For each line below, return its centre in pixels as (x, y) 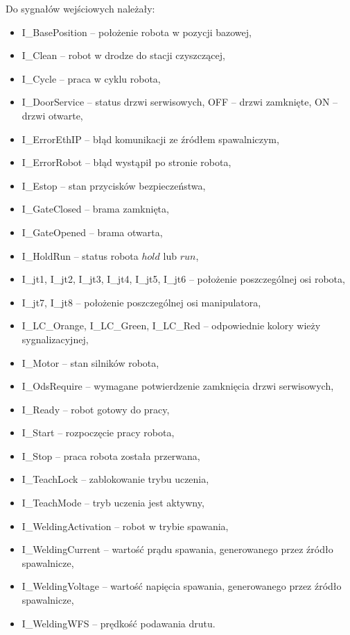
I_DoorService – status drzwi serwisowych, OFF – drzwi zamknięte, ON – (180, 102)
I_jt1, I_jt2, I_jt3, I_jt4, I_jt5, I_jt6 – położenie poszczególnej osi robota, (183, 279)
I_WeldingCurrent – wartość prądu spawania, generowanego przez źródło (177, 549)
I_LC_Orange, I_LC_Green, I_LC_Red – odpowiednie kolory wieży (171, 325)
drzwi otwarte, (52, 115)
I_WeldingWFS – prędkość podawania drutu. (119, 623)
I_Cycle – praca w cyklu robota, (91, 78)
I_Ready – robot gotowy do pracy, (96, 409)
